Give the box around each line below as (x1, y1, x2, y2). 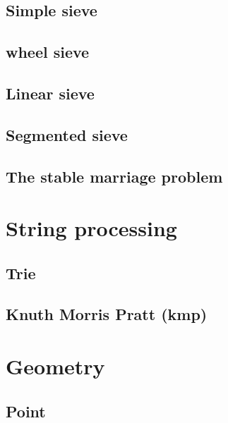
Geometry (6, 352, 105, 381)
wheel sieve (6, 41, 90, 63)
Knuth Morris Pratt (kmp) (6, 303, 208, 325)
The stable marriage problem (6, 165, 223, 187)
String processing (6, 214, 177, 243)
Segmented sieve (6, 123, 128, 145)
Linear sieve (6, 82, 95, 104)
